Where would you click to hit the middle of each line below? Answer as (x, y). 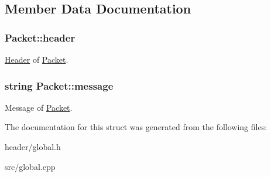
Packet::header (40, 37)
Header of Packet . (37, 59)
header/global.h (33, 147)
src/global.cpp (30, 166)
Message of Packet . (39, 107)
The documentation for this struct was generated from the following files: (136, 127)
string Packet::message (59, 85)
